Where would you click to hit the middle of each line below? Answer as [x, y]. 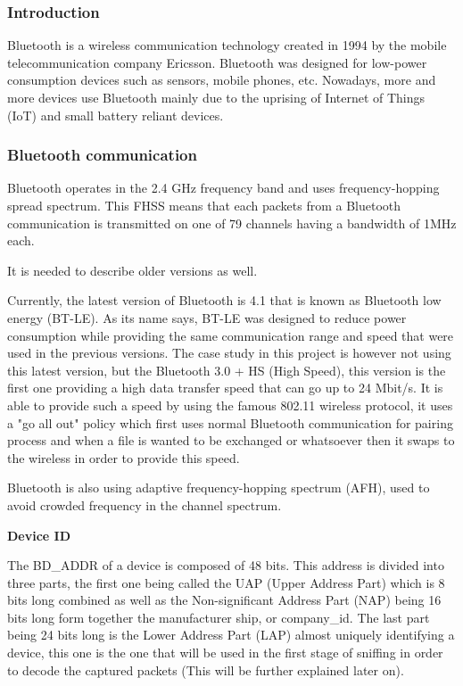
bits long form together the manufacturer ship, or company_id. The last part [219, 617]
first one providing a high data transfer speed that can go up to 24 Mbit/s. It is [225, 388]
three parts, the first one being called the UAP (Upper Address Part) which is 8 [226, 582]
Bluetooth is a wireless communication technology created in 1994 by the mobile [227, 45]
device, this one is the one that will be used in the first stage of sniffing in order [225, 653]
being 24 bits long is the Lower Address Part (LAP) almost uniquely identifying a [231, 635]
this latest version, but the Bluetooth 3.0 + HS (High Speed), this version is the [227, 370]
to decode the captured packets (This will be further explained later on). [206, 669]
